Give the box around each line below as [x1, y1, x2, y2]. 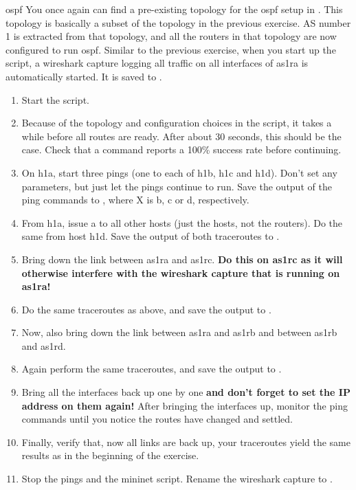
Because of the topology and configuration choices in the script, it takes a [21, 115, 332, 130]
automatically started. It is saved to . [5, 69, 162, 83]
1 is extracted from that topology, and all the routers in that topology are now [5, 29, 337, 43]
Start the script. [21, 92, 89, 107]
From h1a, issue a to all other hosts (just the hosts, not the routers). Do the [21, 215, 343, 230]
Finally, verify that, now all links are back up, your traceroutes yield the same [21, 434, 351, 449]
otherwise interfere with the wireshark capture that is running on [21, 265, 340, 280]
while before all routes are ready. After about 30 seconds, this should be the [21, 129, 342, 143]
